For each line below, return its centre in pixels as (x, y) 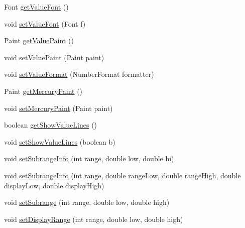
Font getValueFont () (36, 7)
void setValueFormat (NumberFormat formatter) (79, 74)
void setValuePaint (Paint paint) (54, 57)
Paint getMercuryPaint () (43, 91)
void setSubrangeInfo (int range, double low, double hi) (89, 158)
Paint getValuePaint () (39, 40)
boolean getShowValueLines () (51, 125)
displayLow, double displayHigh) (54, 185)
